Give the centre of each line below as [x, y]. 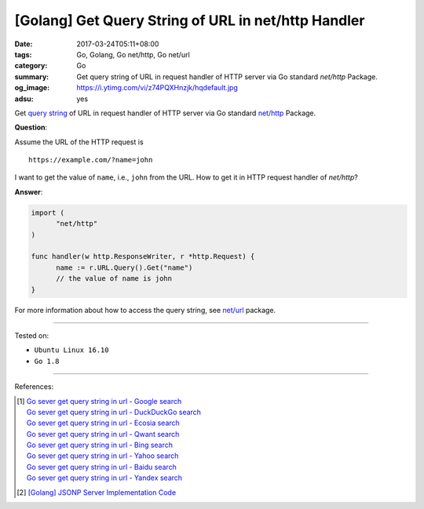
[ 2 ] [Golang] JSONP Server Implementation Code [97, 492]
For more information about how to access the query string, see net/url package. [145, 310]
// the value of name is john [114, 279]
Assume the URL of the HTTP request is [79, 142]
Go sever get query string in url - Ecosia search [103, 423]
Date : [24, 44]
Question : [31, 127]
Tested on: [32, 335]
